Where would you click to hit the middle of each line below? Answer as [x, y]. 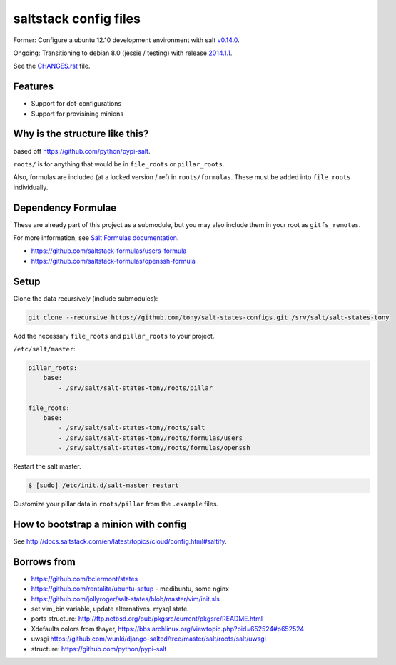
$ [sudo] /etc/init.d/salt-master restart [103, 485]
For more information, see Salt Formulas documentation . [96, 238]
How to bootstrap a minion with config [100, 524]
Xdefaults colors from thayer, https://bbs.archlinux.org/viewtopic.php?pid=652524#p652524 [168, 629]
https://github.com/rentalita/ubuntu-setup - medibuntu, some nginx [130, 589]
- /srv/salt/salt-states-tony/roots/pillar [136, 388]
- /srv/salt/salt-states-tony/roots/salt [132, 428]
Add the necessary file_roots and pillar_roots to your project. [114, 336]
